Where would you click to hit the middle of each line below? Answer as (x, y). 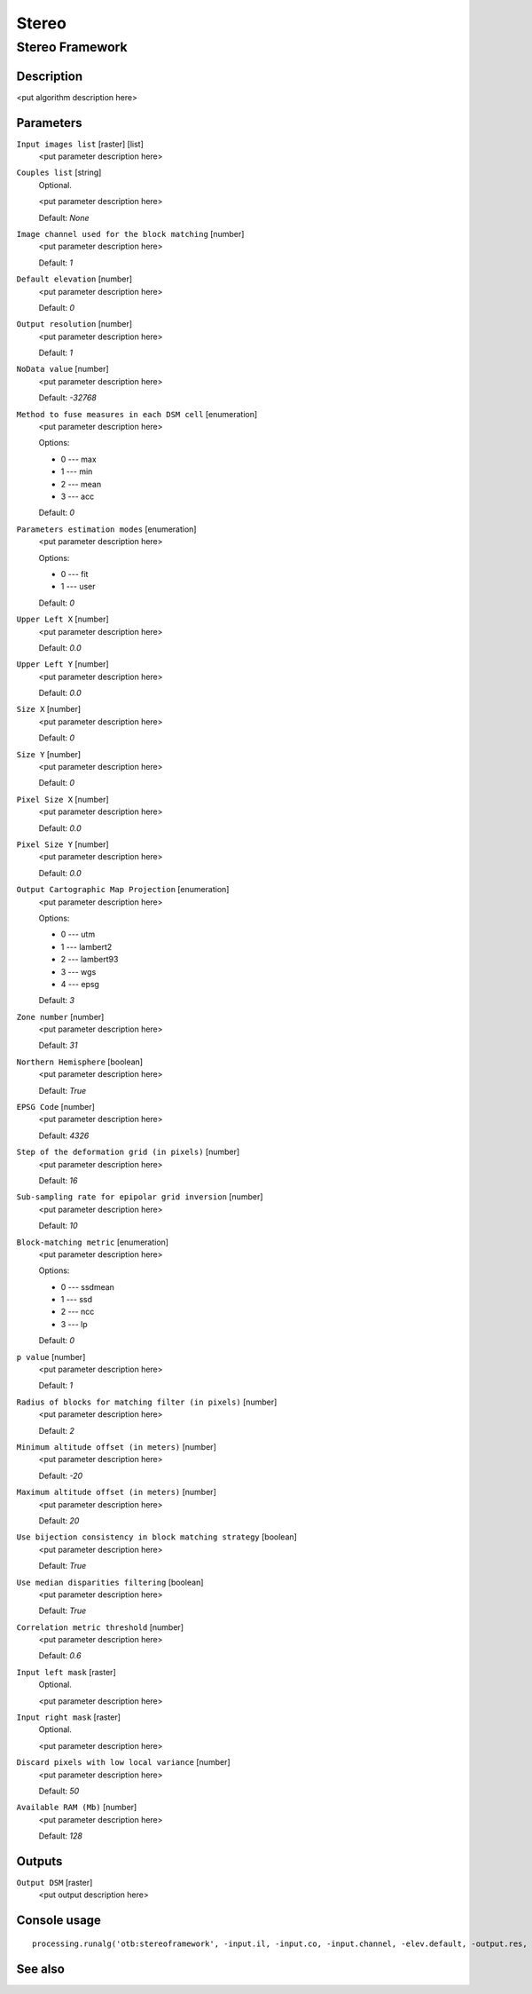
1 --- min (77, 471)
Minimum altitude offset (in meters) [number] (116, 1447)
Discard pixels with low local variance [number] (123, 1762)
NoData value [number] (63, 369)
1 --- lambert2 (86, 946)
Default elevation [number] (74, 279)
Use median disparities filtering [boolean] (110, 1582)
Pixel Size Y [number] (63, 844)
